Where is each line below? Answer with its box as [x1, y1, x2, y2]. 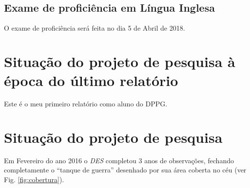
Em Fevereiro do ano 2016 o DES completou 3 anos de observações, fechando [4, 155, 234, 165]
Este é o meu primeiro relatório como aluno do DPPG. [4, 99, 168, 109]
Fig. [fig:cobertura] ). [4, 174, 64, 185]
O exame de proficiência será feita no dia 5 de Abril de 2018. [4, 23, 185, 33]
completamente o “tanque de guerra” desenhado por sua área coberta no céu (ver [4, 165, 247, 175]
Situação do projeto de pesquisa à [4, 51, 235, 71]
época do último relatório [4, 70, 178, 90]
